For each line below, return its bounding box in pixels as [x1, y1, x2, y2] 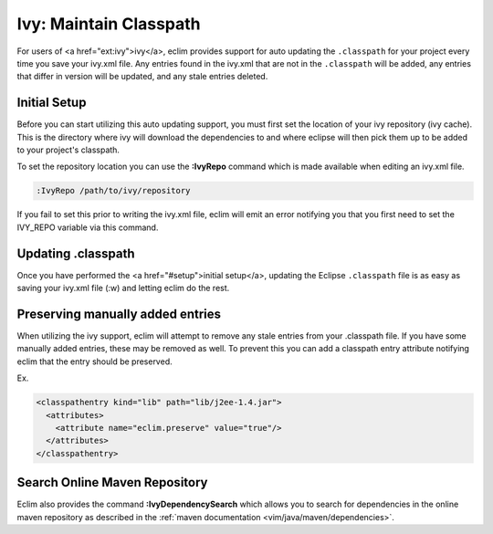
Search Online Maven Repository [16, 475, 208, 490]
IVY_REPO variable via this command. [16, 222, 159, 233]
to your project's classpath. [16, 144, 121, 155]
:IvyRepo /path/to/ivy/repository [36, 185, 191, 196]
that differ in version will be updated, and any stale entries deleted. [16, 71, 268, 82]
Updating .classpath [16, 246, 135, 261]
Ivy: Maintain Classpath [16, 14, 201, 34]
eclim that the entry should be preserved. [16, 356, 173, 367]
